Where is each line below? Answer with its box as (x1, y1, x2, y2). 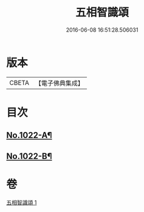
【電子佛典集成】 (35, 79, 84, 87)
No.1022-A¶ (6, 130, 52, 141)
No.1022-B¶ (6, 151, 52, 161)
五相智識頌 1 (6, 199, 37, 206)
